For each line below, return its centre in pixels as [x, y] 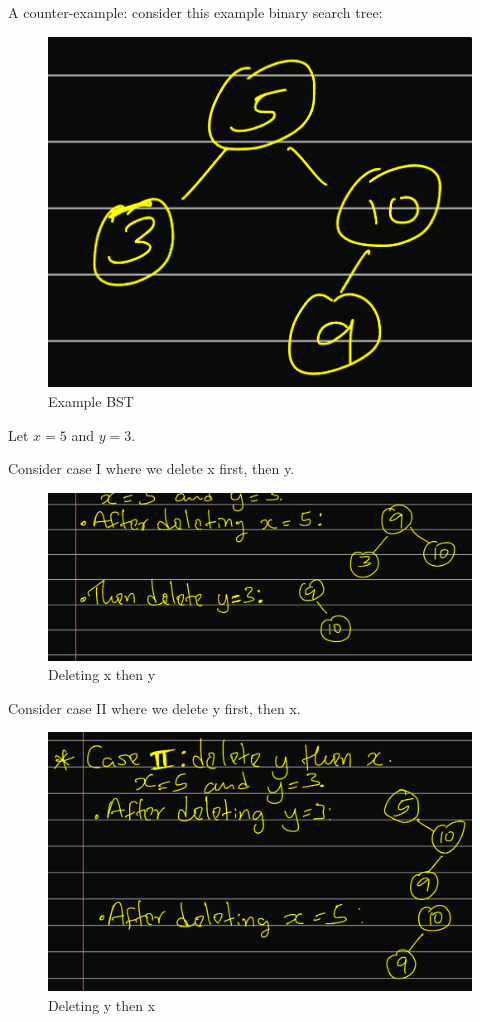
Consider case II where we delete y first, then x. [154, 707]
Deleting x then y [102, 674]
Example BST [91, 401]
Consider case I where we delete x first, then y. [151, 468]
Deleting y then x [102, 1004]
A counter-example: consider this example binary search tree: [195, 12]
